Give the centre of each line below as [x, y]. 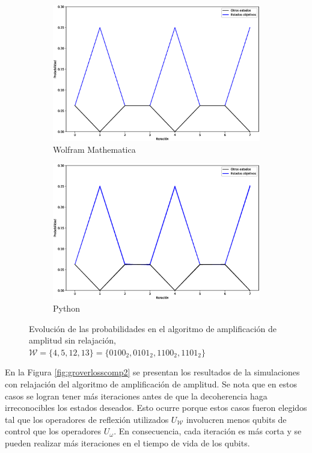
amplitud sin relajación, [72, 340]
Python [66, 308]
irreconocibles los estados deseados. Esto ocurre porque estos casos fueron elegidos [156, 408]
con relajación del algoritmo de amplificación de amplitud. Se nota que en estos [151, 384]
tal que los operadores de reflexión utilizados [87, 419]
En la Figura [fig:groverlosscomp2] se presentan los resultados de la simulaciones [152, 372]
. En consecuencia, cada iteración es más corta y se [208, 431]
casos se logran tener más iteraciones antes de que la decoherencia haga [136, 396]
